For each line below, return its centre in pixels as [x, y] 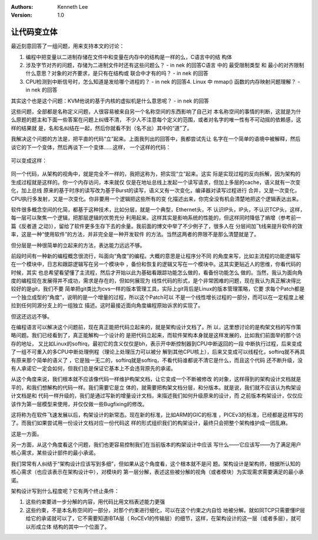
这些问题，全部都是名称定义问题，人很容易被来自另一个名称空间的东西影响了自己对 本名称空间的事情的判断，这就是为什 [156, 111]
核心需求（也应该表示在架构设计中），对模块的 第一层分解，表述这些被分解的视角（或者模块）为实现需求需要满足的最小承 [157, 472]
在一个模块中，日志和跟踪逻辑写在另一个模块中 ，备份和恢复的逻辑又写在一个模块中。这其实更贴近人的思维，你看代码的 [156, 264]
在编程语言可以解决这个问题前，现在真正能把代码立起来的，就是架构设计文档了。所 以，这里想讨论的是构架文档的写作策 [156, 327]
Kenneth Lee [73, 7]
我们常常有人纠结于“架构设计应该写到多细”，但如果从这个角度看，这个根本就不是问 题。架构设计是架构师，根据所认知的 [156, 463]
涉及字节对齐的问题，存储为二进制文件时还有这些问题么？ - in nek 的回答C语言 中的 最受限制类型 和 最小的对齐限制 [165, 65]
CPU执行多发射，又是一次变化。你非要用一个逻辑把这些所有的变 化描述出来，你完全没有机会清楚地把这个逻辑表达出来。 [156, 199]
